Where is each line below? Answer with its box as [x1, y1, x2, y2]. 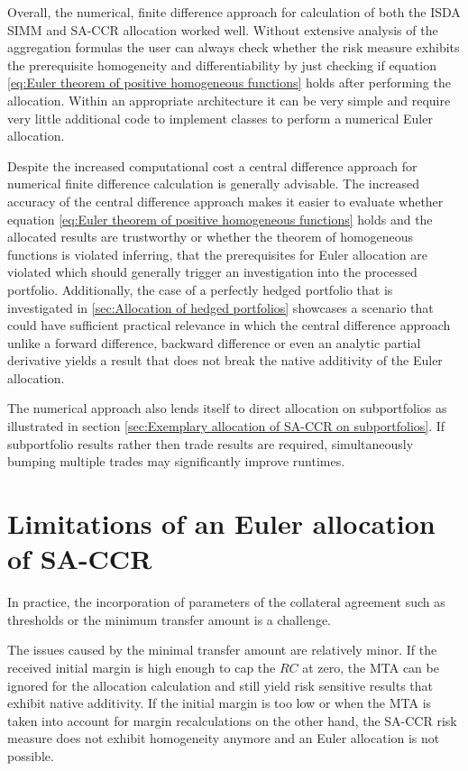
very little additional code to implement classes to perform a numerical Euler [7, 108, 433, 127]
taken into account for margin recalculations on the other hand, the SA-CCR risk [7, 711, 457, 730]
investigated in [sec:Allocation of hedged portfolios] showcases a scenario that [7, 298, 434, 317]
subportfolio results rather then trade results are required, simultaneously [7, 434, 414, 453]
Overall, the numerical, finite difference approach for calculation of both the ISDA [7, 3, 461, 21]
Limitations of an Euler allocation [7, 505, 436, 542]
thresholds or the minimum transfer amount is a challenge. [7, 610, 332, 629]
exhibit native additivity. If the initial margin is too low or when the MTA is [7, 693, 432, 712]
